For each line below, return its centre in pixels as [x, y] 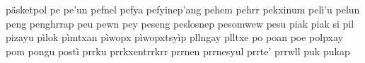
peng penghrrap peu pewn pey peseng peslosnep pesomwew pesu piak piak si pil [180, 23]
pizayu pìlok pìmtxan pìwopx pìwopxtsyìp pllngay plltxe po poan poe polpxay [174, 37]
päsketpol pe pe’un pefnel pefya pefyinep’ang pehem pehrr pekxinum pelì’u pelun [183, 9]
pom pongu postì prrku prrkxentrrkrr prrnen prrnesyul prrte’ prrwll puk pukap [178, 51]
